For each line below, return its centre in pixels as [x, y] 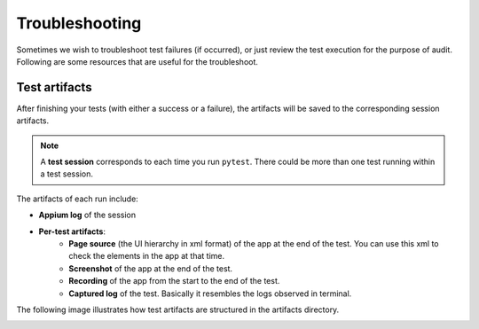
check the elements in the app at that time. [147, 256]
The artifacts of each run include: [78, 199]
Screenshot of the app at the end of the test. [151, 268]
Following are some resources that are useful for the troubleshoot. [137, 61]
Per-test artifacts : [72, 231]
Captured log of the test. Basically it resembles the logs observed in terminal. [210, 294]
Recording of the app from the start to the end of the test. [174, 281]
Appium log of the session [87, 215]
